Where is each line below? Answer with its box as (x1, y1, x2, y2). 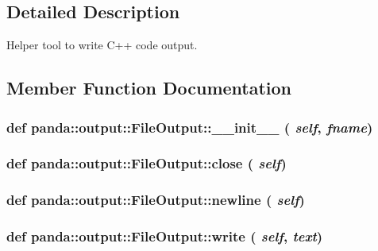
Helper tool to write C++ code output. (6, 37, 198, 53)
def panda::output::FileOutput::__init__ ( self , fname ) (6, 117, 373, 137)
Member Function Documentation (6, 75, 292, 100)
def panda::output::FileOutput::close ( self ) (6, 153, 287, 173)
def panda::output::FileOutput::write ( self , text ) (6, 226, 323, 246)
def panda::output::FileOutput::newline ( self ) (6, 190, 305, 210)
